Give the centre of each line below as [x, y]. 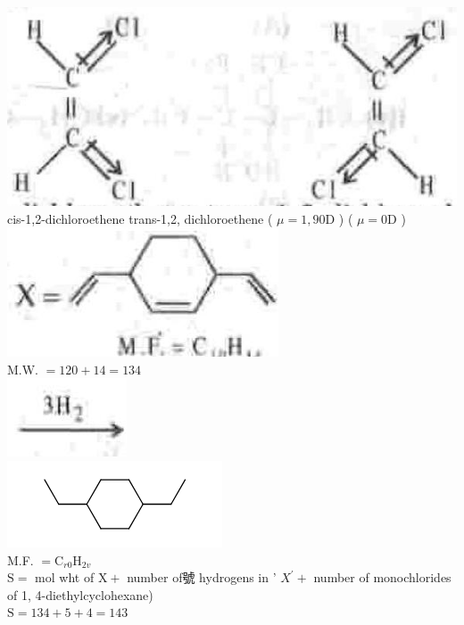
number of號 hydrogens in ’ [202, 577]
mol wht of [65, 577]
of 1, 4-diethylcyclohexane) [80, 594]
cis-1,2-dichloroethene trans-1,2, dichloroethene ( [140, 218]
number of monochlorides [382, 577]
